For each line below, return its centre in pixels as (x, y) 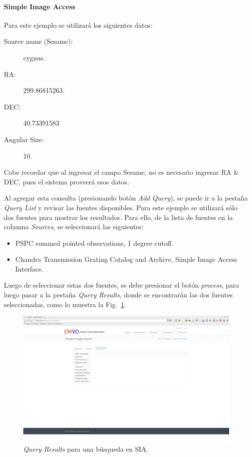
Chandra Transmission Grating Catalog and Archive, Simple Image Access (126, 259)
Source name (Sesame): (38, 41)
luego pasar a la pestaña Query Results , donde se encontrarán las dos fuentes (118, 295)
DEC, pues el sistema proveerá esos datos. (67, 181)
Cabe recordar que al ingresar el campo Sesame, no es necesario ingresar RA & (121, 172)
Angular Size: (24, 139)
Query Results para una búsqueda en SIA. (86, 448)
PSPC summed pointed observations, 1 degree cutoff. (94, 243)
